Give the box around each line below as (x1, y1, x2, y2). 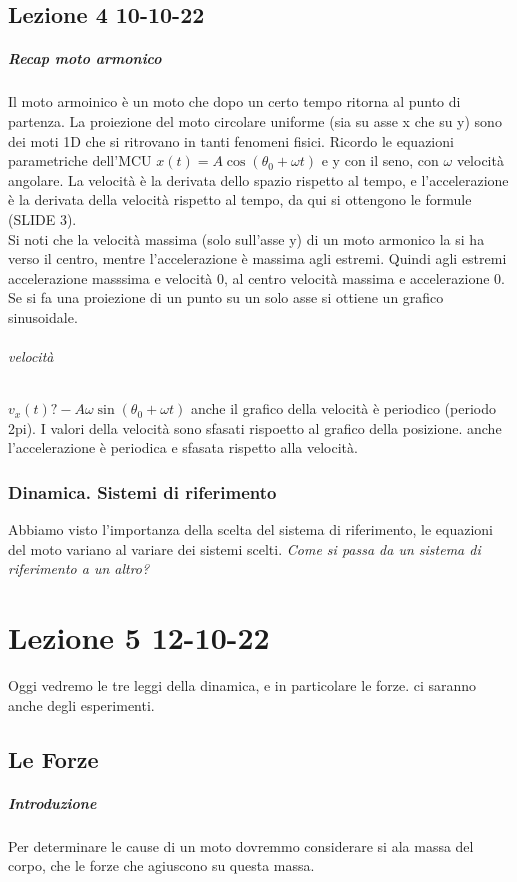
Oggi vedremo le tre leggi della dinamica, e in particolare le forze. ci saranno (8, 675, 477, 696)
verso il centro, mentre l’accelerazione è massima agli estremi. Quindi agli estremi (8, 248, 507, 269)
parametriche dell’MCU (8, 150, 152, 171)
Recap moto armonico (8, 48, 162, 69)
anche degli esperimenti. (8, 694, 155, 715)
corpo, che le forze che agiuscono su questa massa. (8, 855, 315, 876)
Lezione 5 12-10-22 (8, 617, 270, 658)
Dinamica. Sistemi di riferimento (8, 479, 277, 504)
